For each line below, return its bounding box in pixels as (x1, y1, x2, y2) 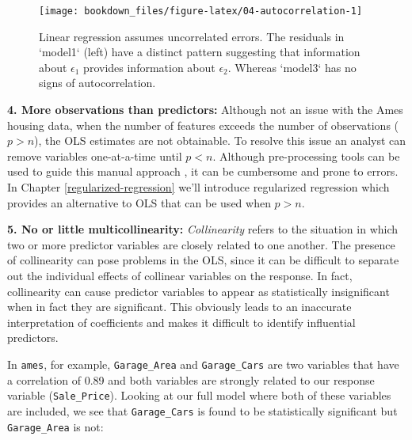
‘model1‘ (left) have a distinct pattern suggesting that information (39, 44, 360, 60)
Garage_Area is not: (7, 418, 104, 434)
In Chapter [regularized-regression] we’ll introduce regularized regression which (7, 179, 390, 195)
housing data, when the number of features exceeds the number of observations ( (7, 116, 399, 133)
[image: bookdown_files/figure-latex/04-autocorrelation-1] (39, 6, 363, 17)
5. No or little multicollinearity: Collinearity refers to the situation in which (7, 221, 399, 237)
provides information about (83, 59, 216, 75)
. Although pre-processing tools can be (212, 147, 400, 164)
